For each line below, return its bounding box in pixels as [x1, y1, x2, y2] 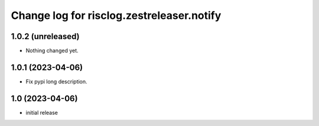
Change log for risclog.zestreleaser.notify [11, 9, 222, 22]
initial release [25, 109, 58, 116]
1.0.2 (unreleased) [11, 31, 80, 41]
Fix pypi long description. [25, 77, 88, 85]
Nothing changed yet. [25, 47, 79, 54]
